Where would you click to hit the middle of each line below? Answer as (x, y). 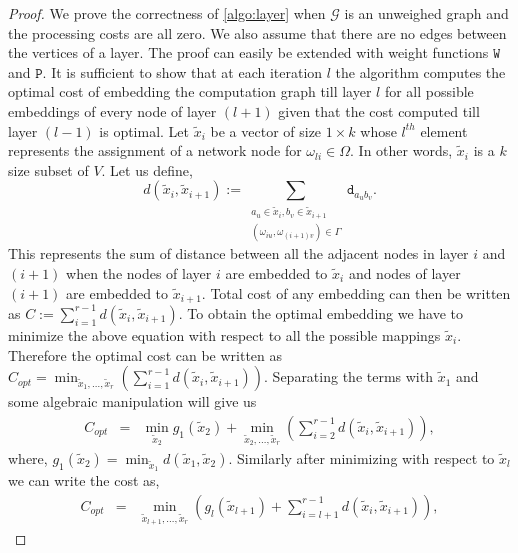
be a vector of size (266, 130)
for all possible (429, 91)
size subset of (48, 169)
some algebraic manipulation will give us (132, 401)
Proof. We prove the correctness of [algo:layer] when (167, 13)
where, (28, 457)
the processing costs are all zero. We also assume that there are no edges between (257, 32)
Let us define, (151, 169)
